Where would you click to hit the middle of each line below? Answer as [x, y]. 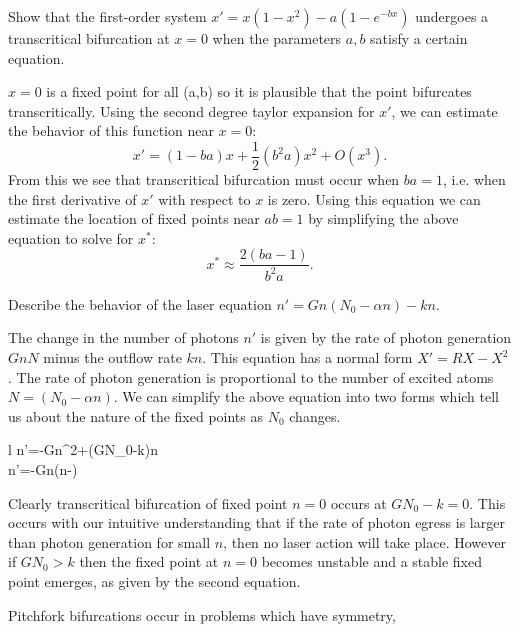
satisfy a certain [419, 38]
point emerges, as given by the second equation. [154, 580]
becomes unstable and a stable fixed [371, 561]
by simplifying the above [383, 218]
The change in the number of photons [123, 337]
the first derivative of [72, 198]
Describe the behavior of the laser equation [140, 303]
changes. [315, 415]
